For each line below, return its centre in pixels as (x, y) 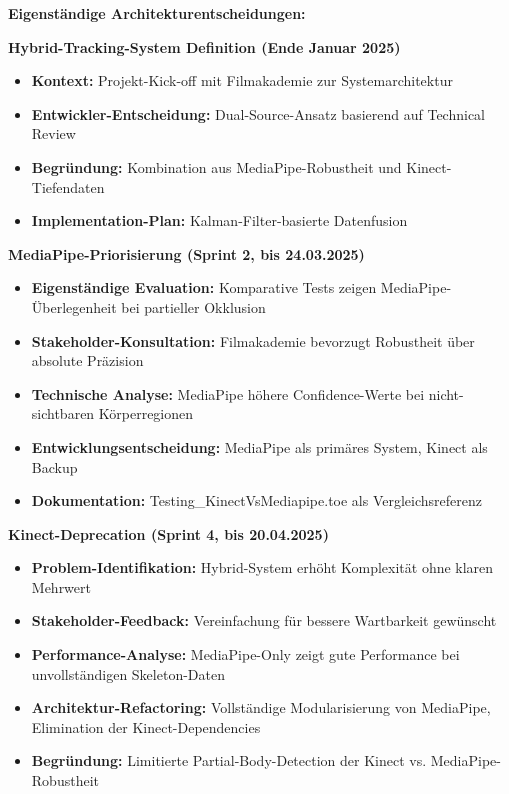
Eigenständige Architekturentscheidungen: (157, 13)
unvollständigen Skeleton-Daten (128, 673)
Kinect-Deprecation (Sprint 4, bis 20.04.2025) (168, 533)
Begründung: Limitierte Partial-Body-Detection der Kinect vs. (229, 760)
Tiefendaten (68, 186)
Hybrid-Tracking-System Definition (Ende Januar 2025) (204, 46)
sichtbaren (63, 413)
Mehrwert (61, 586)
